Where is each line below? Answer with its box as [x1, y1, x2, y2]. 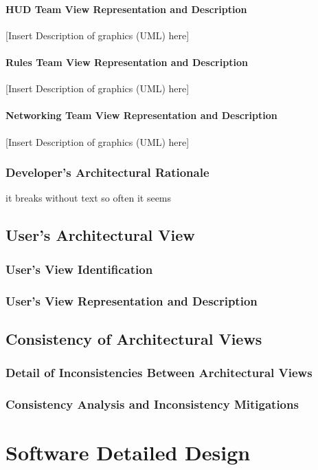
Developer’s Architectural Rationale [5, 164, 209, 181]
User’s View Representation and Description [5, 292, 258, 309]
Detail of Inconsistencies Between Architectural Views [5, 364, 313, 381]
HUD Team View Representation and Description [5, 1, 247, 16]
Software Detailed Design [5, 438, 251, 467]
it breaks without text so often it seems [5, 191, 172, 205]
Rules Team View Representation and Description [5, 54, 248, 69]
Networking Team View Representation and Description [5, 108, 277, 122]
